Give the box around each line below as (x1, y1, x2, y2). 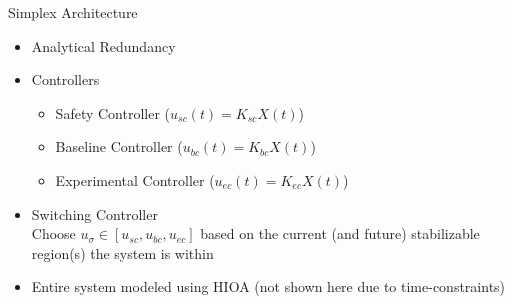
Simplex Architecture (8, 2, 138, 22)
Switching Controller (31, 203, 158, 224)
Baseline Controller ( (55, 136, 183, 157)
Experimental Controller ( (55, 169, 215, 190)
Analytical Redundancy (31, 35, 176, 56)
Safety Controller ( (55, 102, 171, 123)
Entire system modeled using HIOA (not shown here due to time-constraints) (31, 276, 506, 297)
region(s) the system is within (31, 242, 214, 263)
